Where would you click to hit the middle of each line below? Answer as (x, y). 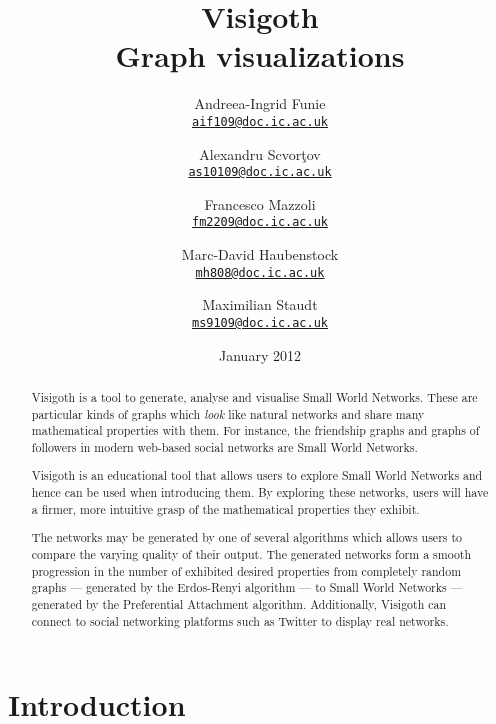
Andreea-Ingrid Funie (260, 103)
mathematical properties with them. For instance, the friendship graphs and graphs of (255, 430)
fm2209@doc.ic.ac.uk (260, 222)
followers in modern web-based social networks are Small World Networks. (224, 446)
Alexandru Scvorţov (260, 153)
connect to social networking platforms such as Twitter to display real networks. (240, 620)
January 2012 (260, 354)
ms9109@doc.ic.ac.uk (260, 322)
